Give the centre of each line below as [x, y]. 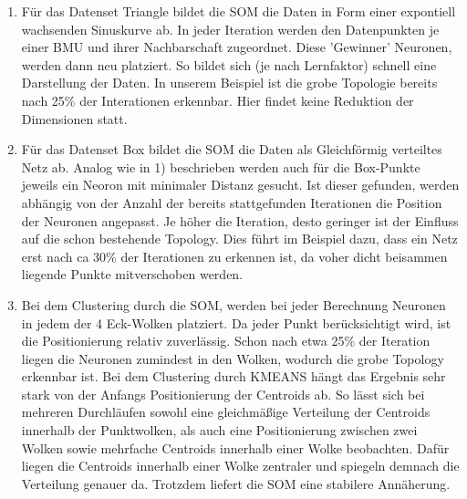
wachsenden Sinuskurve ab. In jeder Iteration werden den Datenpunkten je [230, 29]
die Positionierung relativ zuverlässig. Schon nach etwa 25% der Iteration [226, 341]
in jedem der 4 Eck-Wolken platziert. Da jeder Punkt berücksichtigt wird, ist [236, 322]
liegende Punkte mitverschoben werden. [132, 274]
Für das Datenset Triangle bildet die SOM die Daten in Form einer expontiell [239, 11]
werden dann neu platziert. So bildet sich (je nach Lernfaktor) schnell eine [229, 64]
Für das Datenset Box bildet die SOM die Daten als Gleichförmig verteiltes [232, 149]
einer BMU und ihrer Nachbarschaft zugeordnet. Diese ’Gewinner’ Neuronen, [237, 47]
